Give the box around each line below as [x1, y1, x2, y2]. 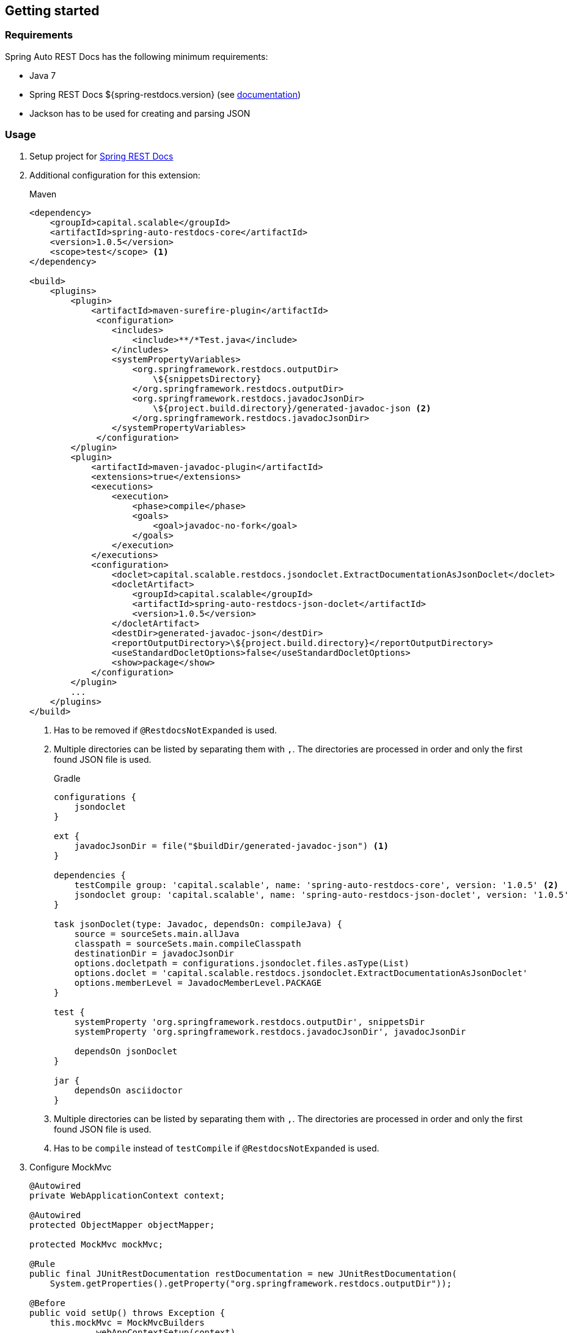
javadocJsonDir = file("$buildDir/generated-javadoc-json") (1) [74, 840, 389, 851]
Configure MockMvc [29, 1161, 112, 1172]
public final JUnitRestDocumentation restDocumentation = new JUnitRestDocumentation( [29, 1268, 457, 1279]
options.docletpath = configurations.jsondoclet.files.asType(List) [74, 958, 409, 968]
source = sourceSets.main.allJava [74, 928, 240, 939]
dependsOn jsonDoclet [74, 1046, 178, 1056]
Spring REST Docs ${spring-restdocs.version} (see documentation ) [29, 89, 301, 100]
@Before [29, 1298, 66, 1308]
